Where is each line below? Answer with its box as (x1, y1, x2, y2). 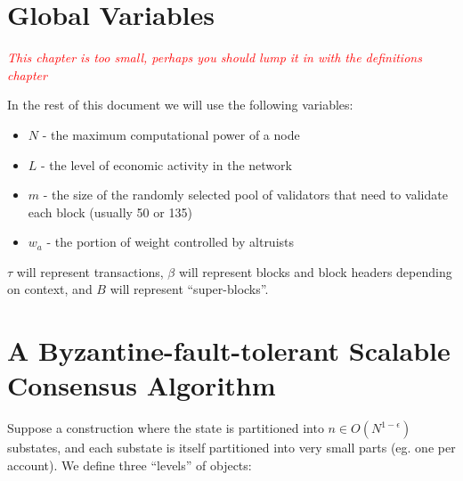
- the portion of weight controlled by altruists (46, 232, 295, 251)
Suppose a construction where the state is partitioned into (7, 419, 324, 437)
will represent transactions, (16, 262, 164, 281)
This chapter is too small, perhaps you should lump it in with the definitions (7, 48, 422, 67)
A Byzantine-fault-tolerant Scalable (7, 332, 451, 369)
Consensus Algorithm (7, 367, 276, 404)
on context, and (7, 280, 93, 298)
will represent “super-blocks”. (110, 280, 269, 298)
